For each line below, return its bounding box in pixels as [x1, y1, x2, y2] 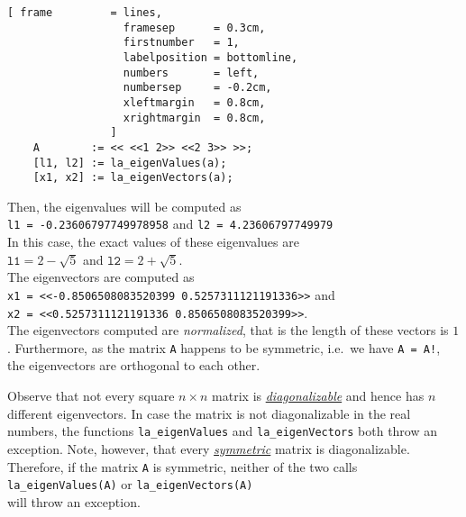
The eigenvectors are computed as [7, 268, 195, 286]
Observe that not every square [7, 386, 175, 405]
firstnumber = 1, [123, 36, 240, 50]
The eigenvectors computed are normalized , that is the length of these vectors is [7, 321, 449, 340]
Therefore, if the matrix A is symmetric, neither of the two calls [7, 457, 358, 476]
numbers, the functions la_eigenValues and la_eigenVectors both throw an [7, 422, 438, 440]
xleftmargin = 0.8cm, [123, 95, 266, 109]
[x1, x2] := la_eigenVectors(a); [32, 171, 233, 185]
